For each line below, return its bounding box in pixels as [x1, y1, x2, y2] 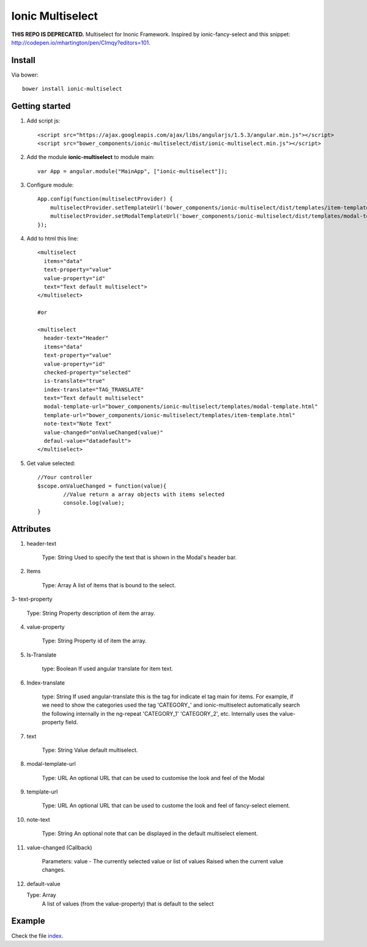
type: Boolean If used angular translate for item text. [42, 665, 174, 672]
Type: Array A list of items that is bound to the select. [42, 581, 176, 589]
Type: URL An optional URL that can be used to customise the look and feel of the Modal [42, 774, 265, 781]
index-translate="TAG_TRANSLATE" [43, 386, 144, 393]
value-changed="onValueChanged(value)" [43, 429, 163, 436]
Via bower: [11, 71, 39, 78]
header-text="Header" [43, 335, 109, 342]
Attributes [11, 524, 51, 534]
